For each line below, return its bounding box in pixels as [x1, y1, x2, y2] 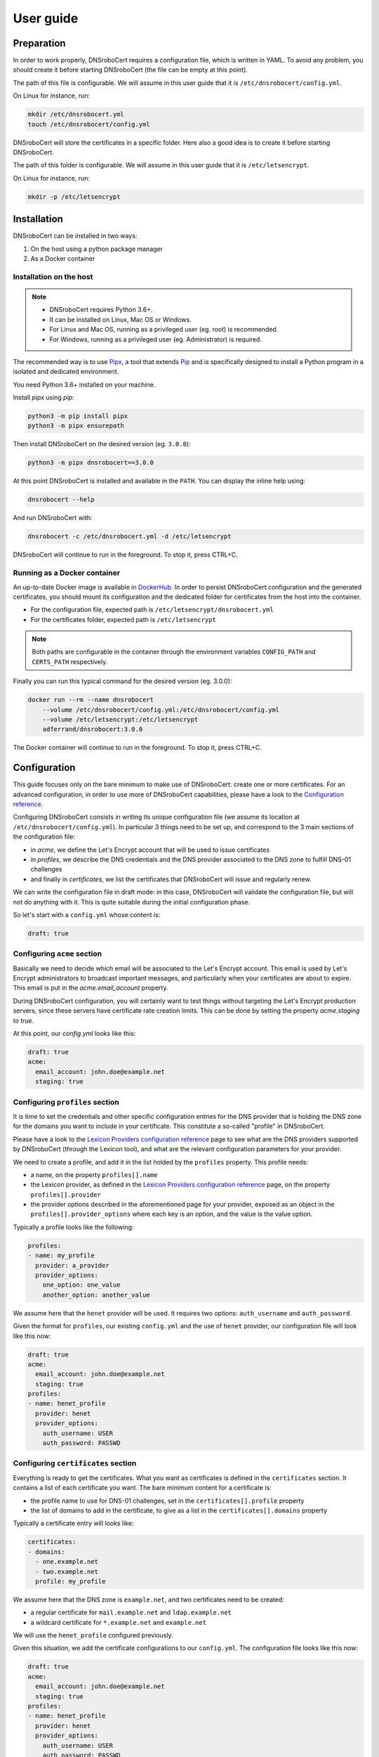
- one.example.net [35, 1557, 98, 1566]
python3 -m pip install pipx [27, 412, 128, 420]
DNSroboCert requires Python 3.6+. [49, 306, 153, 314]
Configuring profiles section [13, 1097, 119, 1107]
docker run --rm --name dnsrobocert [27, 696, 154, 704]
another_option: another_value [42, 1290, 150, 1299]
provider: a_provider [35, 1262, 110, 1269]
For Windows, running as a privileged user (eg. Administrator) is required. [49, 335, 262, 344]
